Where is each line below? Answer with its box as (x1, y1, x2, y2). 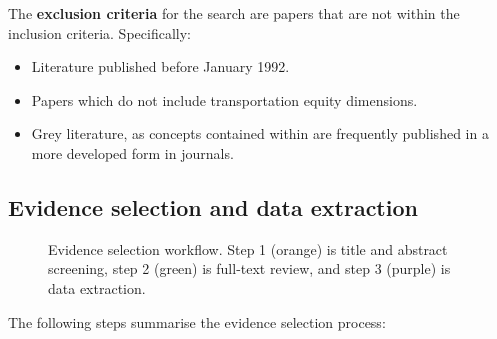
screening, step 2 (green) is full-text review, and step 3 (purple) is (48, 258, 451, 279)
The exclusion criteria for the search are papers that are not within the (8, 3, 460, 23)
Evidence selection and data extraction (8, 191, 418, 222)
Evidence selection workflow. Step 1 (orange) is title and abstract (48, 238, 448, 259)
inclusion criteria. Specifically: (8, 22, 191, 43)
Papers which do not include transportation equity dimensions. (31, 89, 418, 110)
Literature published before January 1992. (31, 56, 290, 77)
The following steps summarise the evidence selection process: (8, 311, 386, 332)
